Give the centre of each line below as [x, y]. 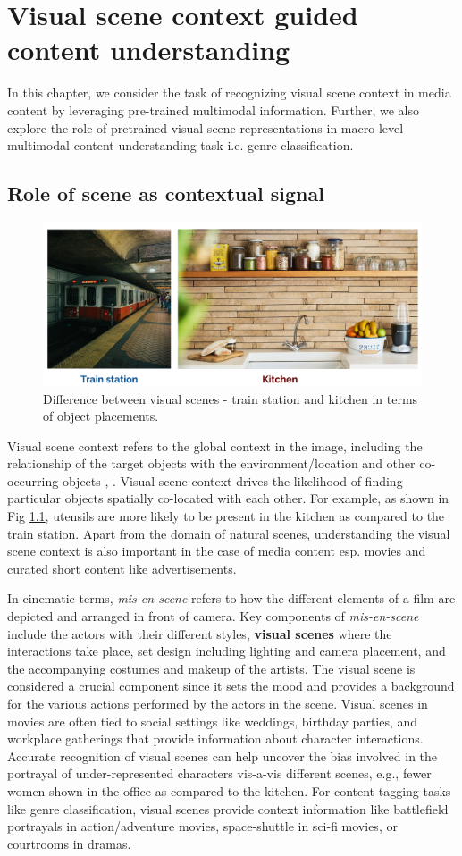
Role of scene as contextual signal [166, 193]
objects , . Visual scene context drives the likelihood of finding [232, 480]
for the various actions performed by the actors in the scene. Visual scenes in [218, 703]
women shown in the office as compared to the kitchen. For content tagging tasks [229, 790]
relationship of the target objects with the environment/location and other [211, 463]
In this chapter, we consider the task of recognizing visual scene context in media [229, 92]
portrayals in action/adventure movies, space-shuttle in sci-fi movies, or [202, 826]
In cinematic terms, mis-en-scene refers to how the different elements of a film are [231, 598]
